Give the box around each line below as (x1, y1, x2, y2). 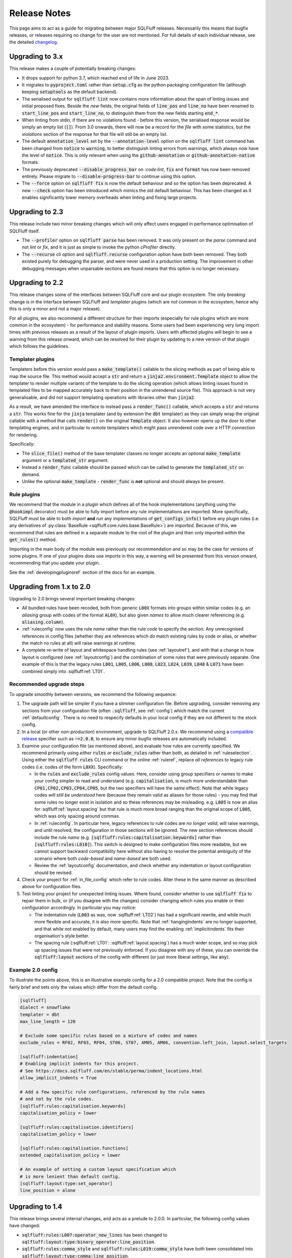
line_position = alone (20, 1188, 76, 1194)
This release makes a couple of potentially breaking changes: (9, 65, 136, 71)
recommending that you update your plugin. (9, 560, 100, 566)
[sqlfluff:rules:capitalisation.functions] (20, 1145, 129, 1151)
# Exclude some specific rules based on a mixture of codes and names (20, 1033, 198, 1039)
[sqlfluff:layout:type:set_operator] (20, 1181, 113, 1186)
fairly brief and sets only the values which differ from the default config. (9, 984, 158, 990)
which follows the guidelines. (9, 343, 70, 349)
